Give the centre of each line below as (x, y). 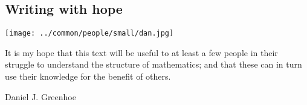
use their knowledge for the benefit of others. (88, 76)
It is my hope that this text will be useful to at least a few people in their (141, 52)
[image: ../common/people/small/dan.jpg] (89, 33)
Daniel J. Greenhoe (40, 96)
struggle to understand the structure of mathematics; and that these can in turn (153, 64)
